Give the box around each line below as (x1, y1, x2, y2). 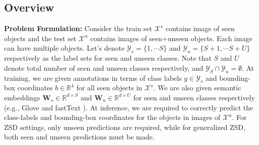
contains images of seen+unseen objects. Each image (90, 33, 252, 43)
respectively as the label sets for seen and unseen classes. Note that (4, 53, 212, 63)
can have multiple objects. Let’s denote (4, 43, 125, 53)
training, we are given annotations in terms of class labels (4, 72, 182, 83)
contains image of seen (165, 23, 235, 34)
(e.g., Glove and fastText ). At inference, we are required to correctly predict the (4, 102, 253, 112)
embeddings (4, 92, 40, 102)
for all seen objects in (76, 82, 143, 93)
